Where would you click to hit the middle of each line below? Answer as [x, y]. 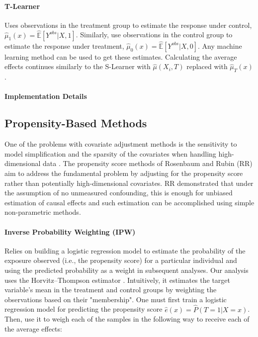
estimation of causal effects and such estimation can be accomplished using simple [129, 202]
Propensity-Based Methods [76, 123]
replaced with [207, 66]
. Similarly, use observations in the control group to [154, 35]
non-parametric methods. [43, 212]
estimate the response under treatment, [64, 45]
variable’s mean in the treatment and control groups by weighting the [111, 290]
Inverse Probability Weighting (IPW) [70, 231]
